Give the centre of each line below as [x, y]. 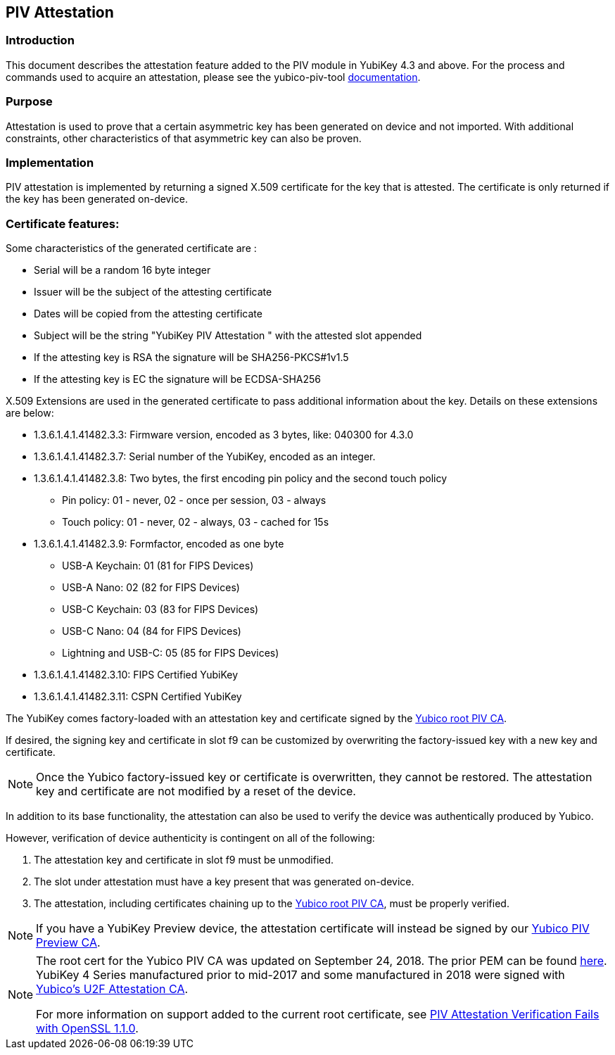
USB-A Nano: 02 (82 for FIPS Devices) [151, 588]
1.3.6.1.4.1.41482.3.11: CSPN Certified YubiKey [138, 697]
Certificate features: [63, 223]
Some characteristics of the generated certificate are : [131, 248]
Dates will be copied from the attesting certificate [148, 314]
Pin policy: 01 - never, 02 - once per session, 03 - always [194, 500]
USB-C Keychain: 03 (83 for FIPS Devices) [160, 609]
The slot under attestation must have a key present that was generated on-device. [224, 882]
